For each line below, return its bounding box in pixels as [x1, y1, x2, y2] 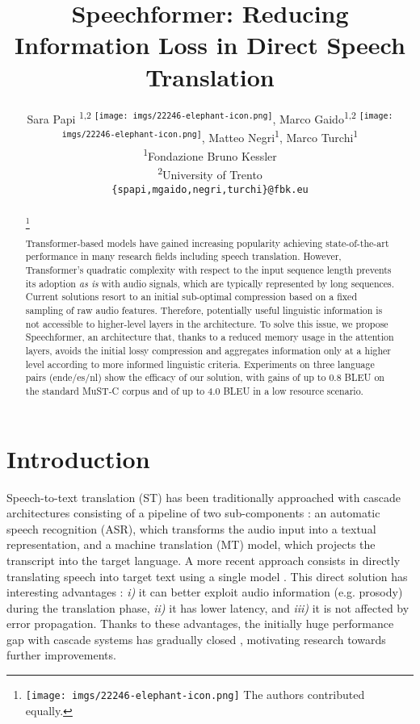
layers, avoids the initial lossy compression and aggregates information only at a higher [25, 343, 391, 357]
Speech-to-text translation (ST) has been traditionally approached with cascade [6, 488, 401, 505]
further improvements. [6, 647, 116, 663]
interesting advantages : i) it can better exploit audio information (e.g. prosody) [6, 584, 403, 601]
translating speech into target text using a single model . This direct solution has [6, 567, 408, 584]
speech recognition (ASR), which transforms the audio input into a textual [6, 520, 376, 537]
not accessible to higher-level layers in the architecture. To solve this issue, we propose [25, 316, 388, 330]
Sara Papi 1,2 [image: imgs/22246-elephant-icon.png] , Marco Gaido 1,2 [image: [27, 107, 393, 127]
